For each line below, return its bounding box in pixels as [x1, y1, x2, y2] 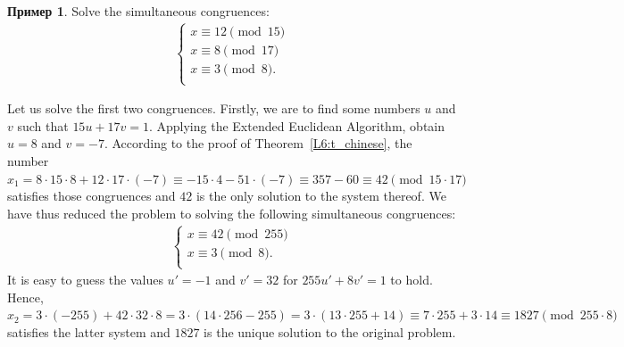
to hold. [390, 270, 433, 289]
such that [17, 116, 69, 135]
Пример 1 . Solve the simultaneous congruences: [7, 2, 270, 20]
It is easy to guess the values [7, 270, 163, 289]
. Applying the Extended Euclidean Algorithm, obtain [148, 116, 445, 135]
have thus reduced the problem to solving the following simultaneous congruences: [7, 203, 456, 222]
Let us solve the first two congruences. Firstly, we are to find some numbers [7, 99, 420, 118]
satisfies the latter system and [7, 322, 171, 341]
